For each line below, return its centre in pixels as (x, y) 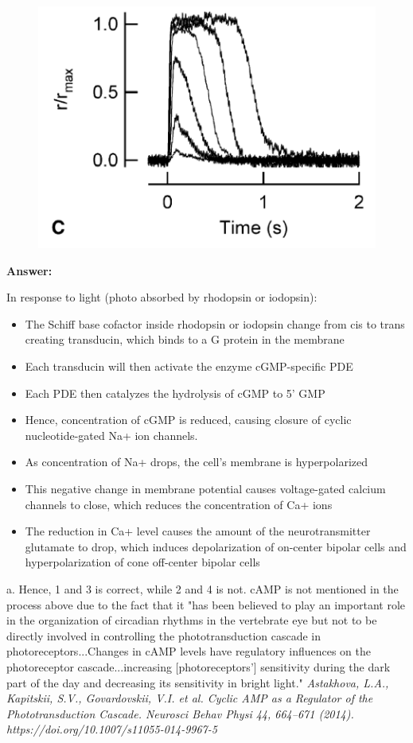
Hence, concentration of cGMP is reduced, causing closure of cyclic (188, 420)
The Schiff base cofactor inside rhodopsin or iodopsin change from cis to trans (215, 323)
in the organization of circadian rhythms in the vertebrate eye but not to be (192, 620)
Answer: (29, 270)
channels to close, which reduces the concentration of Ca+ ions (179, 504)
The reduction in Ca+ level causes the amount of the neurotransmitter (198, 531)
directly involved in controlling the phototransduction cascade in (164, 635)
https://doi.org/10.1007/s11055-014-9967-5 (112, 729)
